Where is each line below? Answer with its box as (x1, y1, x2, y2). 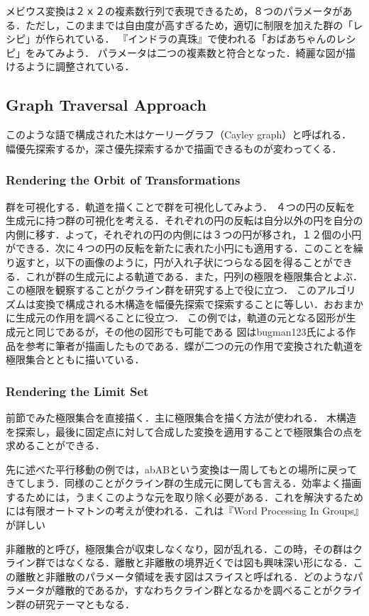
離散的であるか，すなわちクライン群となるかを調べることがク (55, 583, 343, 598)
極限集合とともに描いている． (6, 352, 145, 367)
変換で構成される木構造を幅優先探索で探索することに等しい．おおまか (35, 296, 363, 311)
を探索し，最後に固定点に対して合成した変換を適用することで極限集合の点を (6, 424, 363, 439)
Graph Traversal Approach (6, 94, 206, 116)
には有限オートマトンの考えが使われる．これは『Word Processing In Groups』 (6, 503, 359, 518)
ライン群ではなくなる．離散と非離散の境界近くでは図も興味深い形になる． (6, 555, 353, 570)
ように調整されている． (25, 59, 135, 74)
